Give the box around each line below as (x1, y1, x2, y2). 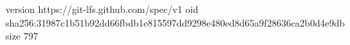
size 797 (5, 29, 38, 43)
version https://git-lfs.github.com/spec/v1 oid (5, 2, 199, 16)
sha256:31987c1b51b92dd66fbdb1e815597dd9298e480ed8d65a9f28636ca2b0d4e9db (5, 15, 345, 29)
